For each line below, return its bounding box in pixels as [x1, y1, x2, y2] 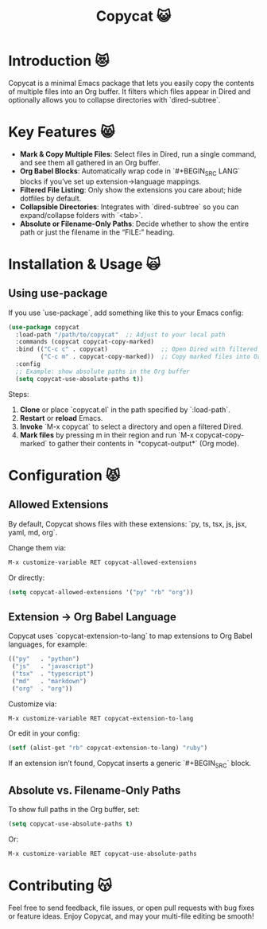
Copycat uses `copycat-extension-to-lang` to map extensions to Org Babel [8, 632, 253, 641]
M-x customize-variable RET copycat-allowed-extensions [8, 558, 197, 566]
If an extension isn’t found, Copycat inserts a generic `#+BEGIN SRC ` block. [8, 759, 252, 770]
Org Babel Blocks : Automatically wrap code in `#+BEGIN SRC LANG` [19, 166, 241, 177]
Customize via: [8, 699, 57, 709]
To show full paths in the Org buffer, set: [8, 804, 141, 814]
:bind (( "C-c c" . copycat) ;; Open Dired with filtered [15, 345, 258, 353]
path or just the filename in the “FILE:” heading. [19, 227, 175, 237]
